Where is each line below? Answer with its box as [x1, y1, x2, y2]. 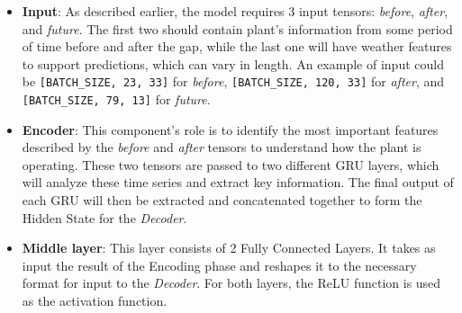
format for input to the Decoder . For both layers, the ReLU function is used [22, 273, 441, 292]
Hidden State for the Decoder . [22, 208, 187, 227]
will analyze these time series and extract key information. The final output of [22, 173, 454, 192]
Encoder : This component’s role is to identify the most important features [22, 120, 439, 139]
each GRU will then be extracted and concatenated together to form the [22, 191, 422, 210]
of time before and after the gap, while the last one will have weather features [22, 37, 452, 56]
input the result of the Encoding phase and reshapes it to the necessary [22, 255, 417, 274]
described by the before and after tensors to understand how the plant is [22, 138, 421, 156]
